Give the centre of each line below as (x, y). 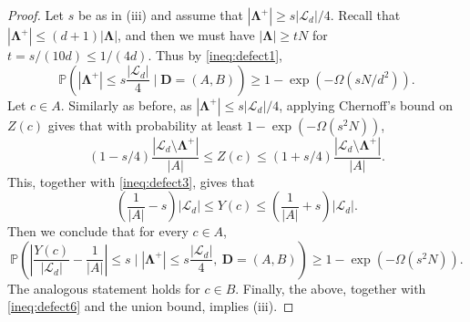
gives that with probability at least (145, 125)
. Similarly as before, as (126, 104)
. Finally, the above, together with (331, 288)
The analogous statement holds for (104, 288)
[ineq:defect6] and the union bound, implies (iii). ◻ (151, 306)
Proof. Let (36, 15)
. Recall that (365, 15)
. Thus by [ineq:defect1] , (215, 55)
